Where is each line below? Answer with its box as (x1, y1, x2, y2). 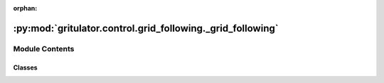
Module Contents (13, 44, 75, 53)
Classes (13, 63, 38, 72)
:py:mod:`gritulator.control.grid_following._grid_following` (13, 22, 279, 34)
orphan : (13, 4, 38, 12)
